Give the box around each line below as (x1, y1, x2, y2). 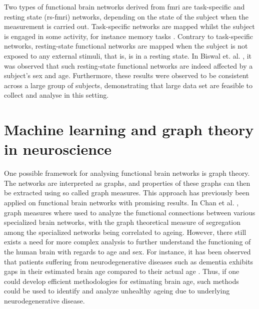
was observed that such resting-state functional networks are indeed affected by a (4, 60, 253, 71)
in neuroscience (4, 139, 112, 159)
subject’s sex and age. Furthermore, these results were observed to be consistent (4, 70, 249, 81)
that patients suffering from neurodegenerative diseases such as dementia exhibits (4, 256, 253, 266)
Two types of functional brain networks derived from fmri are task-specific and (4, 2, 245, 12)
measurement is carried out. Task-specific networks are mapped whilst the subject (4, 21, 255, 32)
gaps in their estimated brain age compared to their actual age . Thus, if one (4, 266, 239, 276)
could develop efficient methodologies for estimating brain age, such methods (4, 275, 239, 286)
